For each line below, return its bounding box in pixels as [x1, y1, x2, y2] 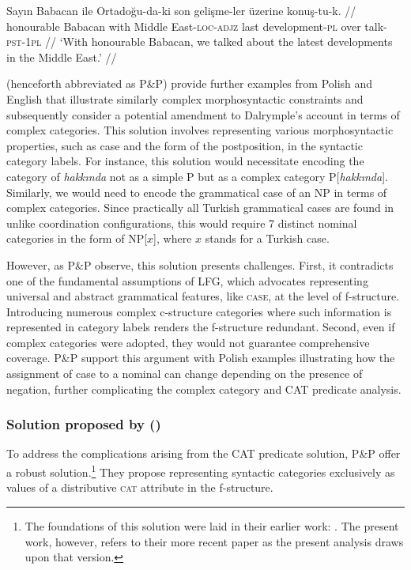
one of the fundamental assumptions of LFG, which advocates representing [6, 272, 368, 289]
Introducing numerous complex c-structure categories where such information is [6, 303, 392, 319]
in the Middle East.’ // [6, 48, 117, 65]
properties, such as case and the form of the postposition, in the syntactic [6, 137, 363, 153]
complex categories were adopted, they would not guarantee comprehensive [6, 334, 370, 350]
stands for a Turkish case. [205, 230, 330, 247]
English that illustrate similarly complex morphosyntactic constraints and [6, 90, 364, 107]
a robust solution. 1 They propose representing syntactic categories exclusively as [6, 462, 395, 480]
